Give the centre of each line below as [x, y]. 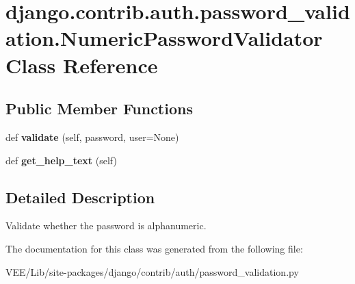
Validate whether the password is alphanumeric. [106, 225]
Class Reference [82, 65]
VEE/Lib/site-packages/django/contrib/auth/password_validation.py [152, 271]
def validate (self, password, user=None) [92, 137]
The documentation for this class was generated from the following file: [154, 248]
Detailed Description [80, 197]
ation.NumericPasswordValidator [164, 38]
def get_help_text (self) [61, 160]
